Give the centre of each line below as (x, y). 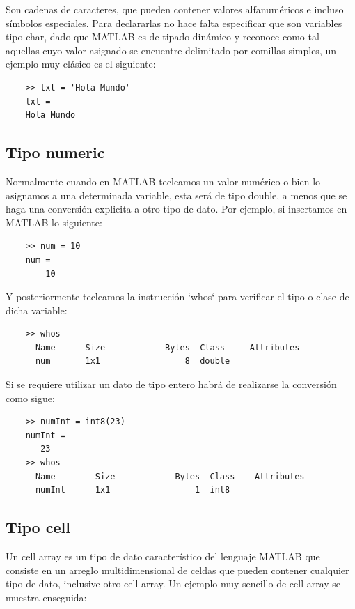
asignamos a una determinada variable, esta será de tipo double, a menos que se (176, 195)
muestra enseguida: (46, 597)
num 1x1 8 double (133, 361)
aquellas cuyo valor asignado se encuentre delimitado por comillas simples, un (171, 50)
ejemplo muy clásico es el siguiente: (81, 64)
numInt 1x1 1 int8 (133, 490)
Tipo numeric (55, 152)
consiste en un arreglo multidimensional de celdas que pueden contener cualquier (177, 570)
